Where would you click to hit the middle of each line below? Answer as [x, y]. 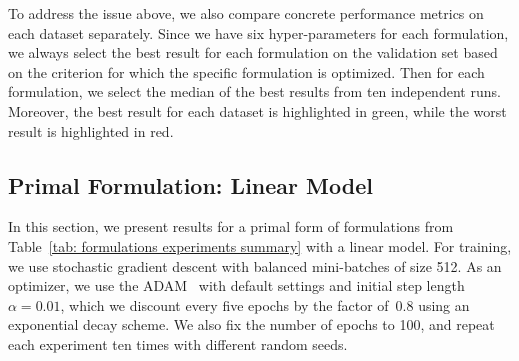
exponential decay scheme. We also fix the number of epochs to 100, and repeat [251, 324]
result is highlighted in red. [91, 130]
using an [444, 304]
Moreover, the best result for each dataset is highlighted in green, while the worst [257, 110]
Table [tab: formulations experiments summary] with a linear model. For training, [260, 245]
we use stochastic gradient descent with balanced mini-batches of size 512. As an [255, 265]
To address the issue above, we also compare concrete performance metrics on [246, 13]
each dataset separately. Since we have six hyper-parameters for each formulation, [258, 32]
